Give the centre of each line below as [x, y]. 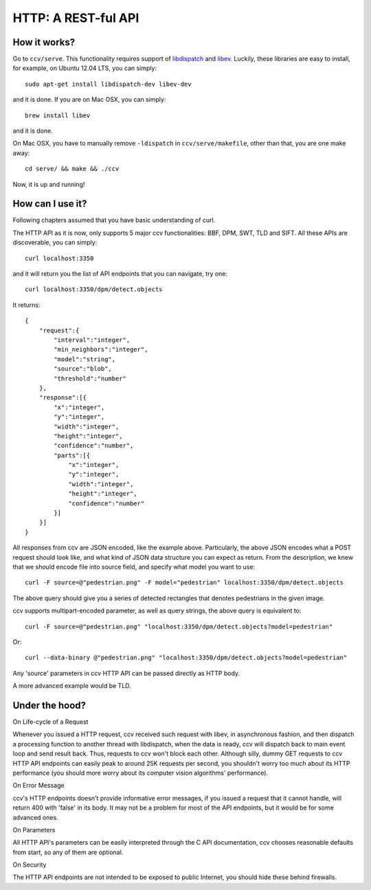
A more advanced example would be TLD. [72, 686]
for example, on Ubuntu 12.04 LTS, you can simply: [85, 68]
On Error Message [38, 786]
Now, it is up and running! [49, 184]
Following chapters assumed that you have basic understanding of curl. [114, 220]
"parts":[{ [72, 455]
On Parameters [34, 830]
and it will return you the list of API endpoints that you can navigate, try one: [120, 274]
